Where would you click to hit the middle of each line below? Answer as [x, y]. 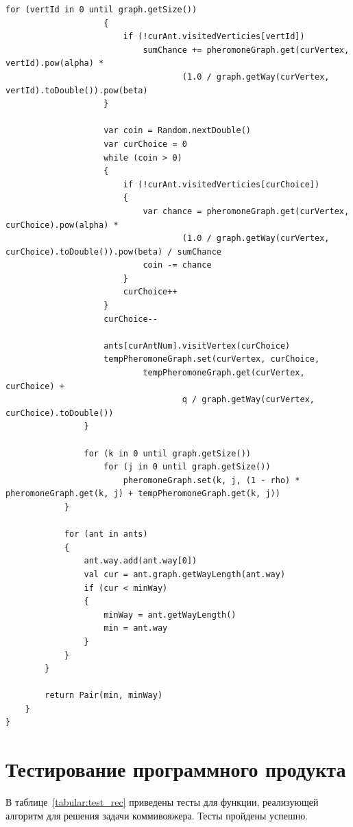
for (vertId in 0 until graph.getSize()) [101, 10]
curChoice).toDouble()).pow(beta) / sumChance [113, 252]
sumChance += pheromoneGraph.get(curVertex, [246, 50]
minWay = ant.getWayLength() [170, 615]
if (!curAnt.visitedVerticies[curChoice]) [221, 184]
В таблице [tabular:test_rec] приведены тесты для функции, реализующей [162, 802]
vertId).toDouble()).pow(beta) [77, 90]
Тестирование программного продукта [176, 769]
